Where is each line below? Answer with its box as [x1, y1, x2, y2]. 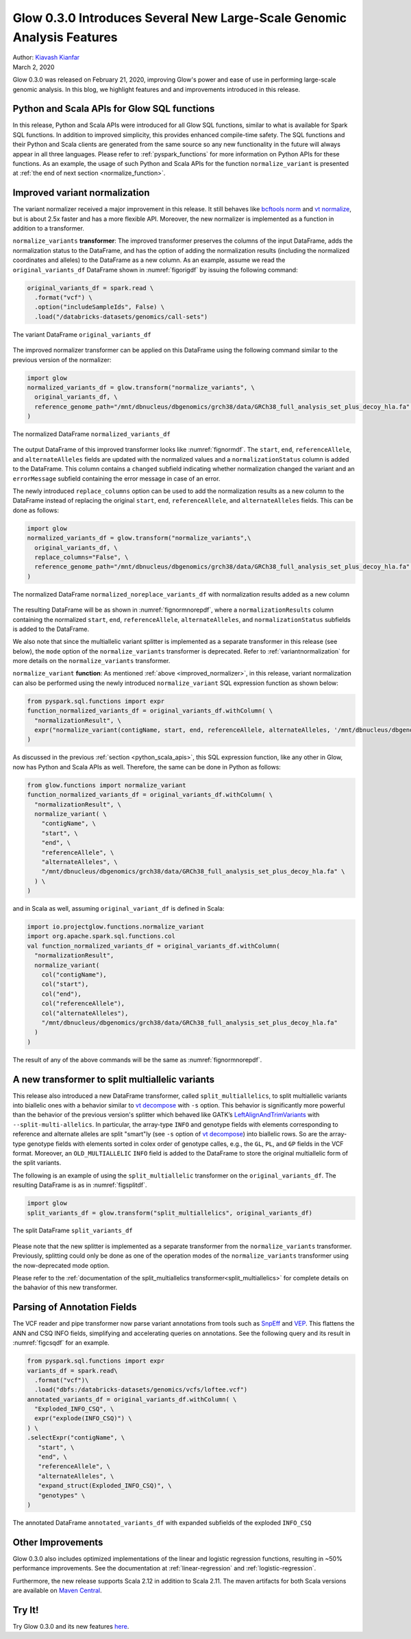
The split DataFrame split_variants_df [12, 1226, 133, 1234]
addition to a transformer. [12, 224, 85, 232]
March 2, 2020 [12, 62, 55, 71]
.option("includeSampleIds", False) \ [34, 303, 164, 311]
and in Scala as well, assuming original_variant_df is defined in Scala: [12, 905, 225, 913]
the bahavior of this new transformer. [12, 1283, 118, 1292]
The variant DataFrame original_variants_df [12, 330, 151, 339]
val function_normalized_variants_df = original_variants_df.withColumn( [27, 942, 280, 950]
